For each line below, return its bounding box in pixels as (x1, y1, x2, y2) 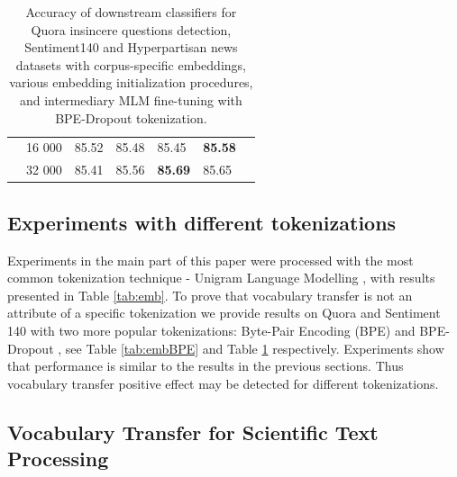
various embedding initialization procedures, (9, 73, 253, 92)
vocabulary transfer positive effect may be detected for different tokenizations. (7, 373, 439, 392)
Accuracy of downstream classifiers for (25, 3, 237, 21)
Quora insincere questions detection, (31, 20, 232, 39)
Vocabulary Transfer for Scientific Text (7, 418, 379, 445)
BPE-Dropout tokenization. (55, 108, 207, 127)
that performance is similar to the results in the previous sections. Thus (7, 356, 404, 375)
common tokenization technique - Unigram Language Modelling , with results (7, 268, 435, 287)
